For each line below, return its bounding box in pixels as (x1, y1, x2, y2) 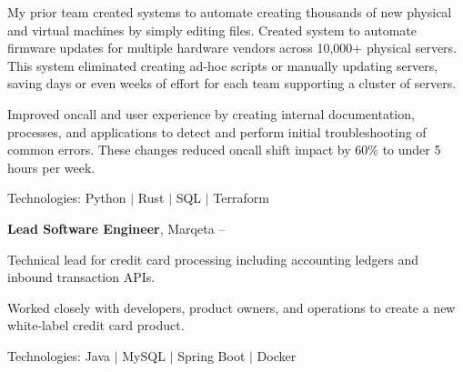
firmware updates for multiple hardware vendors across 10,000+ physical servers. (7, 38, 457, 57)
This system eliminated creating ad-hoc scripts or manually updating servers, (7, 55, 438, 75)
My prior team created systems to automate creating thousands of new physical (7, 3, 452, 21)
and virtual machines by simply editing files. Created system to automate (7, 20, 418, 39)
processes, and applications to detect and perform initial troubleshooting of (7, 122, 427, 141)
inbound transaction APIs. (7, 267, 156, 287)
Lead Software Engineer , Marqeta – (7, 218, 226, 237)
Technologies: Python (7, 188, 126, 207)
